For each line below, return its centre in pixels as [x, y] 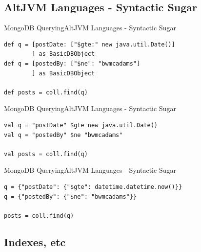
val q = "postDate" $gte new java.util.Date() [81, 125]
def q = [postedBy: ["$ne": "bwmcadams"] [72, 63]
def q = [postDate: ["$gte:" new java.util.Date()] [90, 44]
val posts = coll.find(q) [46, 154]
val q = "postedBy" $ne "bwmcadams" [63, 135]
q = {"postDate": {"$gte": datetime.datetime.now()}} [93, 187]
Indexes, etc [35, 241]
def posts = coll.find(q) [46, 92]
